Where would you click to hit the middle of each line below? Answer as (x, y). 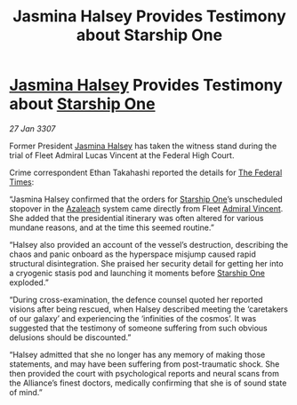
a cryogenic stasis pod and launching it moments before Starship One (137, 273)
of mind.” (26, 392)
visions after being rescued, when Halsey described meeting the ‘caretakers (149, 309)
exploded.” (29, 282)
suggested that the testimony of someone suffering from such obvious (139, 328)
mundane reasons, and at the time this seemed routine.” (112, 227)
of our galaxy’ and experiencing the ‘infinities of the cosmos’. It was (133, 318)
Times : (22, 182)
